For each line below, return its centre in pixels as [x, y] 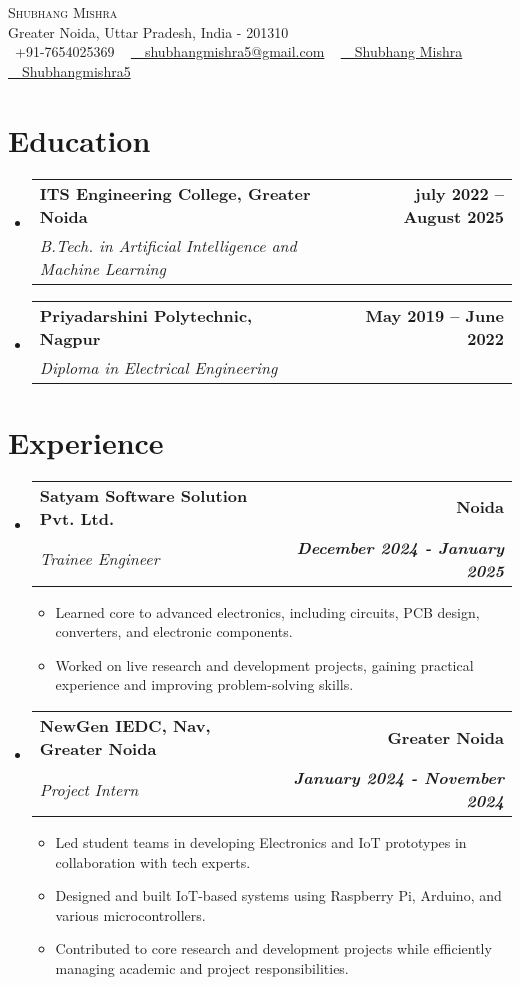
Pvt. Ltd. [77, 518]
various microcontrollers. [130, 914]
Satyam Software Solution [143, 495]
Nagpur [70, 338]
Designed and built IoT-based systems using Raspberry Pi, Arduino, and [278, 895]
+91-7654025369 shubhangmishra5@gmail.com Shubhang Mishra [238, 51]
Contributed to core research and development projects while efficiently [273, 948]
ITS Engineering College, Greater [175, 193]
